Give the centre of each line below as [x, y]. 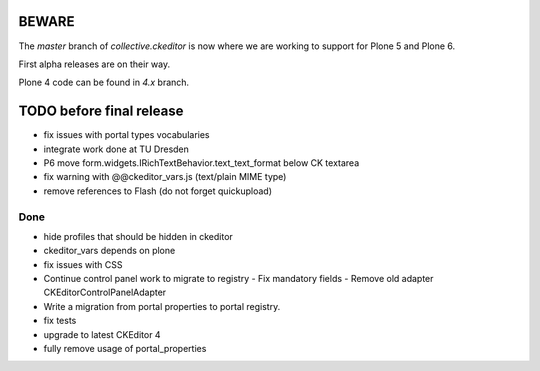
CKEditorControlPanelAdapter [105, 292]
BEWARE [46, 21]
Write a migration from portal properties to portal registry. [162, 306]
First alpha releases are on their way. [94, 64]
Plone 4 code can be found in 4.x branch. [104, 82]
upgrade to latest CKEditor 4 [102, 334]
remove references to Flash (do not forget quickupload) [158, 191]
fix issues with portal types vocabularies [126, 135]
